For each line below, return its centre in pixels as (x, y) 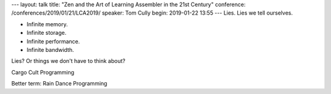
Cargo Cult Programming (43, 72)
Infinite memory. (47, 24)
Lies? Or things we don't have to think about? (68, 61)
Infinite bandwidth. (50, 49)
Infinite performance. (53, 41)
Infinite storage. (47, 33)
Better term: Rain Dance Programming (59, 84)
